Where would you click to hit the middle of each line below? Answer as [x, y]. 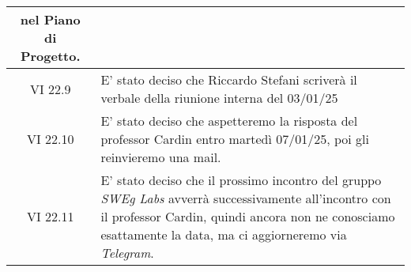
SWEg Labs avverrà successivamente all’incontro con [246, 198]
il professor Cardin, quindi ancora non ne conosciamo [248, 216]
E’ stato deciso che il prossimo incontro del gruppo [241, 180]
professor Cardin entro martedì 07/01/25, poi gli [235, 139]
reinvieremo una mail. [161, 157]
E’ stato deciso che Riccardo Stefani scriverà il [229, 79]
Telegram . [127, 253]
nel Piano [50, 19]
